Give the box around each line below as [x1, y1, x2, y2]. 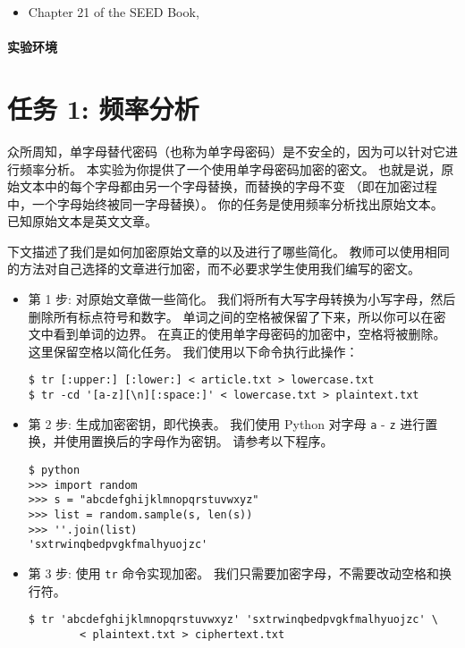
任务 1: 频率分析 [7, 89, 199, 126]
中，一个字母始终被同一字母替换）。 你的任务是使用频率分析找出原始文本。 [7, 194, 444, 213]
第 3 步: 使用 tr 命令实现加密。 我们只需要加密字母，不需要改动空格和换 [28, 563, 452, 582]
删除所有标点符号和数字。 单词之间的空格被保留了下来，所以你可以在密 [28, 307, 446, 325]
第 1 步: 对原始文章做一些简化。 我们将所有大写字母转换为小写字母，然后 [28, 290, 456, 308]
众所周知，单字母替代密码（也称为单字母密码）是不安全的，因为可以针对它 [7, 141, 445, 160]
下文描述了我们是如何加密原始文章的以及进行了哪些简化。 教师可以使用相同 [7, 241, 450, 260]
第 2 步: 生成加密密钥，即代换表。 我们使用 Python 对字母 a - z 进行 [28, 414, 426, 433]
